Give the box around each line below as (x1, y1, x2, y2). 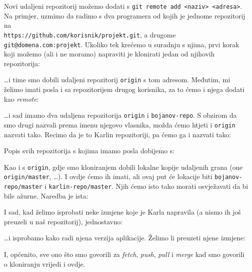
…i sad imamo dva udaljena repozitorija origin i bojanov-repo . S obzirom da (4, 110, 237, 120)
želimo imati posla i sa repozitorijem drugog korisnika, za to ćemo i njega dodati (4, 84, 245, 94)
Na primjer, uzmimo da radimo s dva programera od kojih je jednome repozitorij (4, 10, 246, 20)
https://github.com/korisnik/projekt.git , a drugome (4, 29, 176, 39)
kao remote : (4, 93, 39, 104)
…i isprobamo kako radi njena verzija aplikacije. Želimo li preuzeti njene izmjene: (4, 233, 246, 243)
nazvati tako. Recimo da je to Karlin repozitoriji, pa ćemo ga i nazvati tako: (4, 129, 231, 139)
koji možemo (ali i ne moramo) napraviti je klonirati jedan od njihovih (4, 49, 215, 59)
